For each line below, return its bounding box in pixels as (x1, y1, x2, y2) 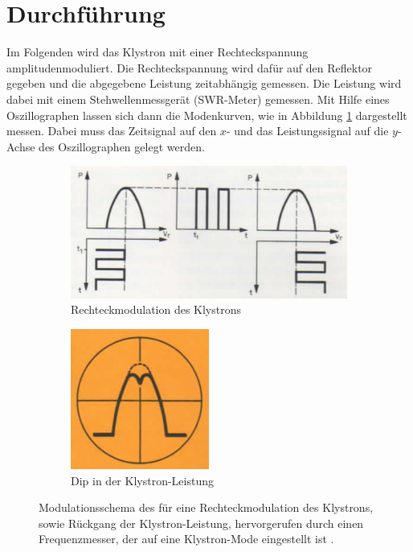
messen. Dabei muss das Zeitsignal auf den (6, 122, 217, 139)
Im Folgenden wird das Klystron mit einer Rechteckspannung (6, 43, 309, 60)
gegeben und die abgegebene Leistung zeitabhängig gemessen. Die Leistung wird (6, 75, 402, 92)
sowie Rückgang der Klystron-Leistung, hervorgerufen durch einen (39, 514, 364, 531)
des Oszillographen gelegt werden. (39, 138, 205, 154)
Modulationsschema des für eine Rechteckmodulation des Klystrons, (39, 499, 374, 516)
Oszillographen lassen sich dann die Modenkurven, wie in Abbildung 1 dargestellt (6, 106, 407, 123)
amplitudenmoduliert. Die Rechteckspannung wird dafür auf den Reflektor (6, 59, 373, 76)
